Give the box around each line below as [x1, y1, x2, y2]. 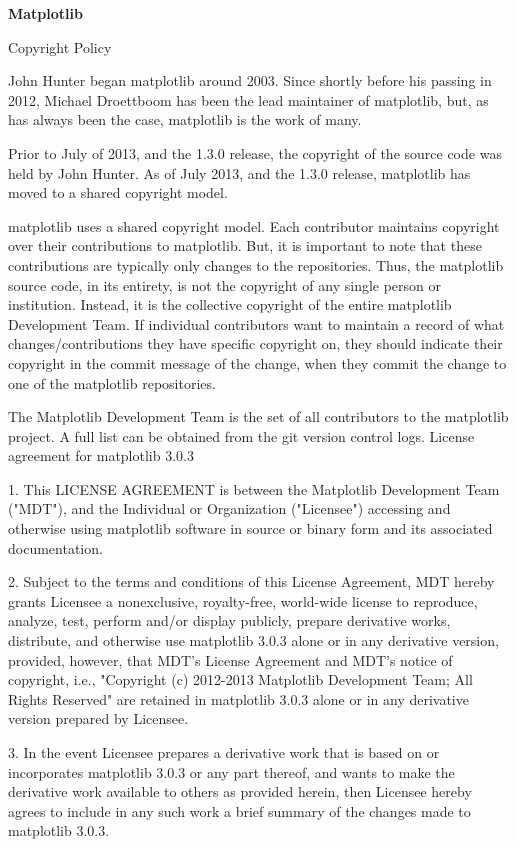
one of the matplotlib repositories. [8, 372, 216, 393]
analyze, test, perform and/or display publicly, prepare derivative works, [8, 610, 451, 631]
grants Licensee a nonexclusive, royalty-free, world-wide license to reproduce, [8, 590, 478, 611]
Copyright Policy [8, 36, 112, 57]
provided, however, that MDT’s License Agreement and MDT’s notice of [8, 649, 453, 670]
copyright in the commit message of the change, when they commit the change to [8, 352, 507, 373]
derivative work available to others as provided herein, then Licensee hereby [8, 781, 472, 802]
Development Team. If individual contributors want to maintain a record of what [8, 313, 505, 334]
